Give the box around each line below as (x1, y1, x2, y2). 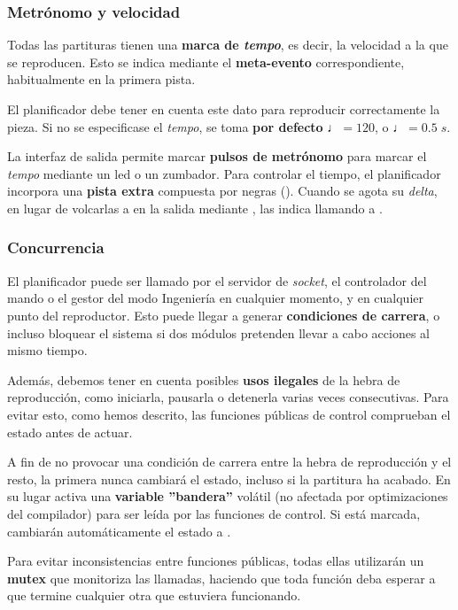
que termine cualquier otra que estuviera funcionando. (7, 586, 301, 605)
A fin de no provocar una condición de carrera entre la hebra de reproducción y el (7, 452, 452, 471)
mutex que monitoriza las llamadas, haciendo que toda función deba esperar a (7, 568, 436, 587)
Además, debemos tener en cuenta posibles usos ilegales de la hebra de (7, 370, 400, 389)
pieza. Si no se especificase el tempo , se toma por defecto (7, 117, 323, 135)
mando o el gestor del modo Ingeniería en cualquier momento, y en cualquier (7, 289, 423, 307)
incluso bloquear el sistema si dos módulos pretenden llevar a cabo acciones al (7, 323, 431, 342)
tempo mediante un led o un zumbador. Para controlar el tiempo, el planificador (7, 164, 441, 182)
